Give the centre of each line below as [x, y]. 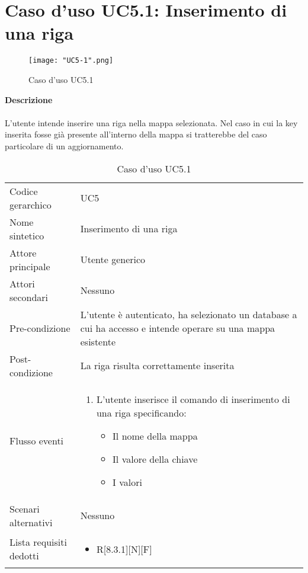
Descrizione [29, 99]
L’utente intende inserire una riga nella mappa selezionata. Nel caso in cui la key [151, 122]
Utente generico [113, 260]
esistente [98, 341]
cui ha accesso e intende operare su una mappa [178, 328]
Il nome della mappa [155, 436]
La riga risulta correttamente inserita [157, 366]
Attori [22, 283]
